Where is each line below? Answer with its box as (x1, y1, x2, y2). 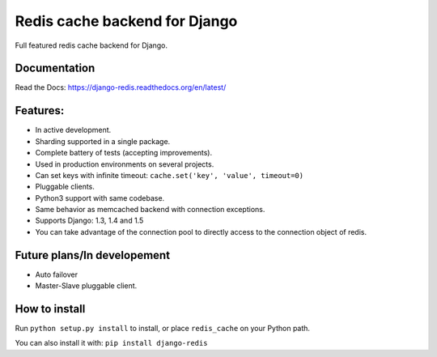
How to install (15, 302, 86, 316)
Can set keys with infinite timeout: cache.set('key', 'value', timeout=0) (35, 170, 303, 180)
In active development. (35, 125, 112, 135)
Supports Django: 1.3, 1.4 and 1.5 (35, 215, 144, 226)
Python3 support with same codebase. (35, 193, 165, 202)
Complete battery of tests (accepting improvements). (35, 148, 213, 158)
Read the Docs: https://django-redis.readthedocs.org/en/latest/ (15, 83, 227, 92)
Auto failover (35, 270, 78, 279)
